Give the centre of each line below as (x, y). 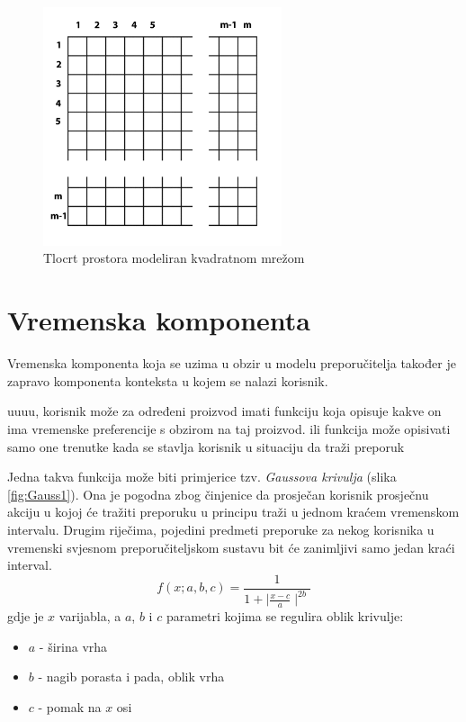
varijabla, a (90, 615)
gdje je (26, 615)
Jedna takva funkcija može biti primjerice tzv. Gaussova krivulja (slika (202, 477)
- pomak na (70, 706)
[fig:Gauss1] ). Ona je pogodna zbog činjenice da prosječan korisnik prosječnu (218, 494)
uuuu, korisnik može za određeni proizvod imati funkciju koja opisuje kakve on (224, 411)
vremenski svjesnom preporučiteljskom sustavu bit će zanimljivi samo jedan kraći (231, 547)
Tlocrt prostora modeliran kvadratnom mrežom (174, 258)
